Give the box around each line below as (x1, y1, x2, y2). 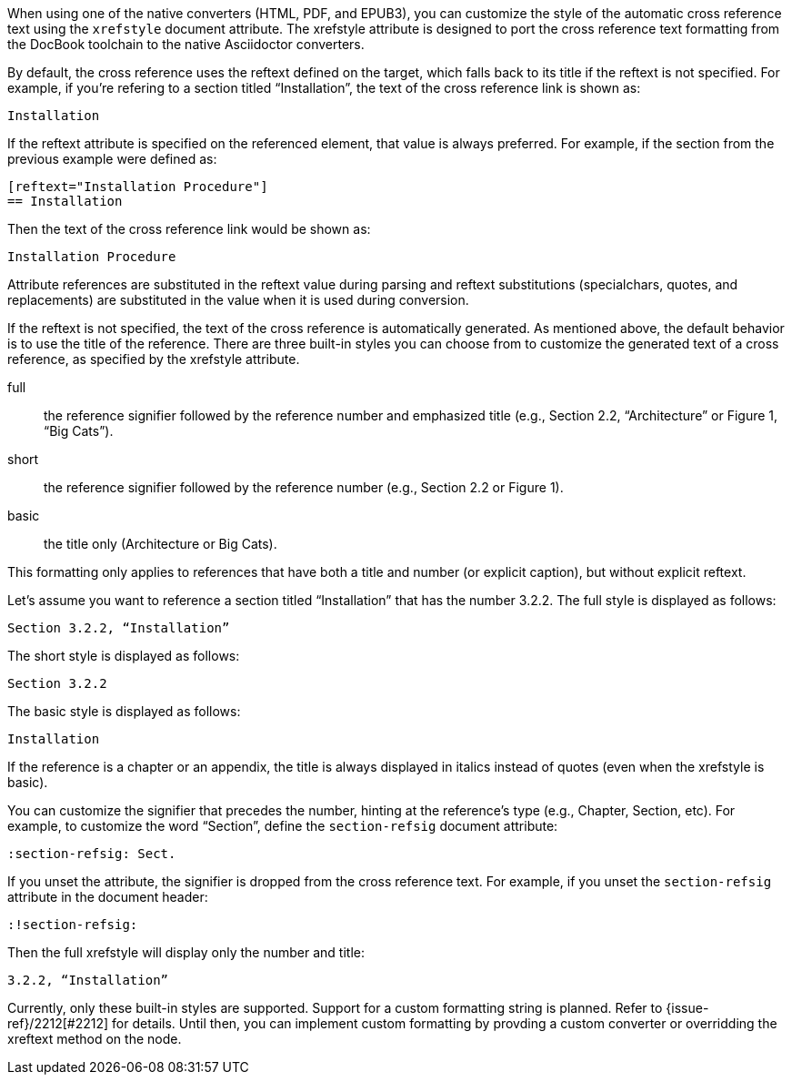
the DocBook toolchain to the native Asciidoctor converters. (7, 36, 365, 52)
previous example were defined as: (7, 151, 217, 167)
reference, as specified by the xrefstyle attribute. (7, 351, 300, 367)
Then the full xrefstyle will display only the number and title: (7, 945, 365, 960)
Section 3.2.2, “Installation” (7, 621, 230, 635)
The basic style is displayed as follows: (7, 703, 241, 719)
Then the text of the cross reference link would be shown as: (7, 221, 371, 237)
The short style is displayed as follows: (7, 648, 240, 663)
